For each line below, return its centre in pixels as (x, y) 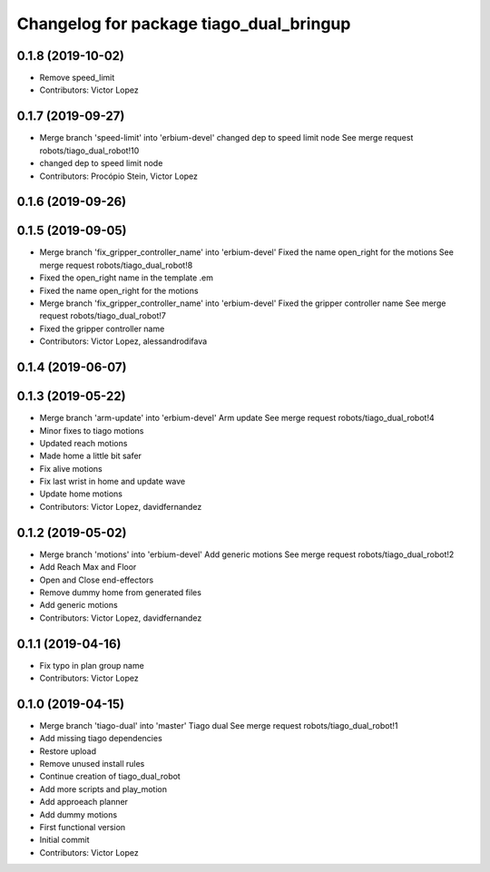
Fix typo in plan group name (92, 665)
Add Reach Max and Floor (88, 567)
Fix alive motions (71, 468)
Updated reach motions (83, 443)
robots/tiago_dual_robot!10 (89, 151)
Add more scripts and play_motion (103, 789)
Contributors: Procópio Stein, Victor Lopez (119, 176)
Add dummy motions (78, 814)
